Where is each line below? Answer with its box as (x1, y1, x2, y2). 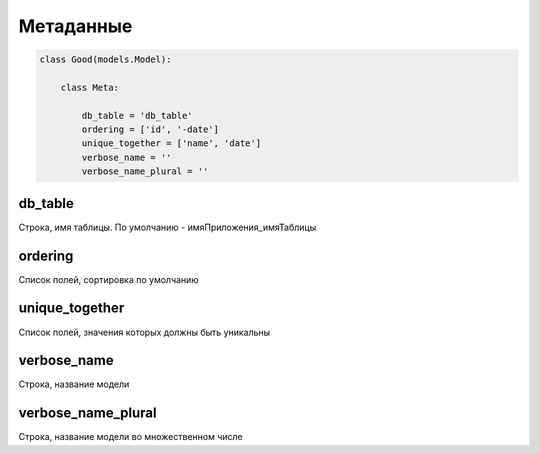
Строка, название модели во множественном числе (18, 431, 244, 443)
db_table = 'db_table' (81, 110, 194, 121)
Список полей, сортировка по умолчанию (18, 273, 199, 285)
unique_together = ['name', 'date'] (81, 138, 262, 149)
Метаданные (18, 15, 133, 37)
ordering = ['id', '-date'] (81, 124, 220, 135)
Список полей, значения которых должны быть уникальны (18, 326, 271, 338)
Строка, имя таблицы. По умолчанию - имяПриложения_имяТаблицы (18, 221, 317, 233)
